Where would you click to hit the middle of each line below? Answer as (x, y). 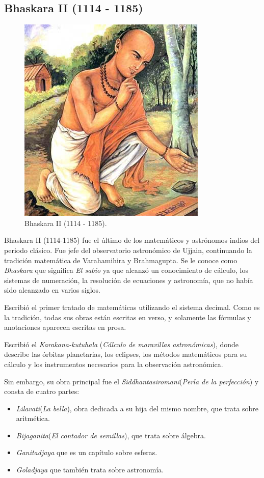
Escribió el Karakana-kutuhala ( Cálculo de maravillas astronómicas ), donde (121, 344)
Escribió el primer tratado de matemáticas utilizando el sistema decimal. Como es (132, 307)
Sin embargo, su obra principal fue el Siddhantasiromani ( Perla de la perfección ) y (131, 381)
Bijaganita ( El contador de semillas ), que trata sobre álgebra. (111, 435)
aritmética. (33, 418)
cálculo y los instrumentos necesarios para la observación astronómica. (114, 364)
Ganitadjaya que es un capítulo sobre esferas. (87, 452)
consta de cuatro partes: (42, 391)
